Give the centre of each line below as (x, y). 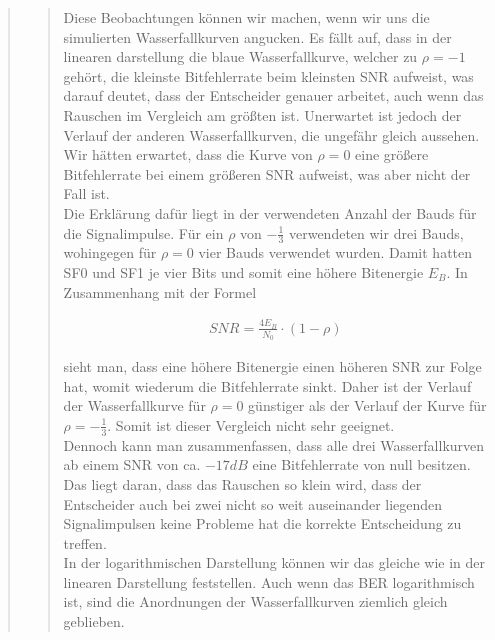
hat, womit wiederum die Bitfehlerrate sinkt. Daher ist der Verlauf (267, 385)
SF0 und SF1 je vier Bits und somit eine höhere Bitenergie (243, 271)
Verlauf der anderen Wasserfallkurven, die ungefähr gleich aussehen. (271, 134)
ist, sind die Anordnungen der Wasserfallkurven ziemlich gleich (255, 601)
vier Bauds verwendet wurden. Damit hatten (335, 252)
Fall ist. (86, 193)
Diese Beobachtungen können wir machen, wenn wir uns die (246, 17)
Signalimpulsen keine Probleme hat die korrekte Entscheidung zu (262, 523)
